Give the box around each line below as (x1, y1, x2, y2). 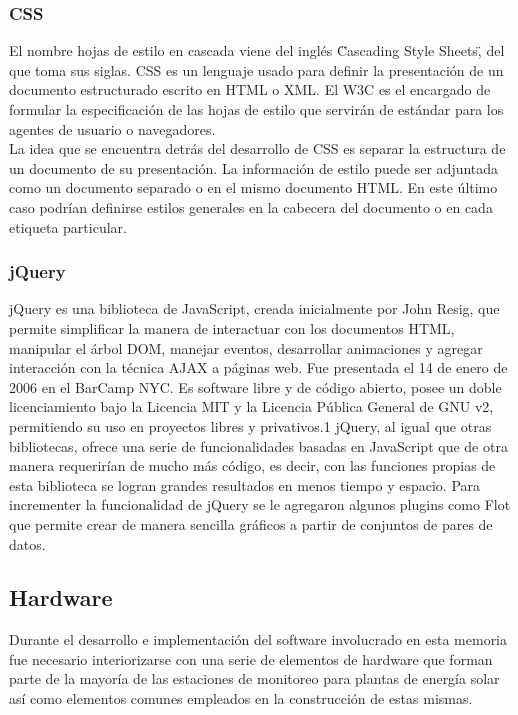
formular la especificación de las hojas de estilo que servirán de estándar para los (9, 99, 504, 119)
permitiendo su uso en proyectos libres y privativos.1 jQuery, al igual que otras (9, 415, 492, 436)
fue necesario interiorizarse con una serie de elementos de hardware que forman (9, 648, 493, 669)
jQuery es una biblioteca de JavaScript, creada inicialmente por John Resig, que (9, 298, 500, 319)
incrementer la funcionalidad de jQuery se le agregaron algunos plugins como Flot (9, 494, 511, 515)
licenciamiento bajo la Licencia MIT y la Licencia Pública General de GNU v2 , (9, 396, 494, 417)
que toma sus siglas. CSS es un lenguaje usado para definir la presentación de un (9, 59, 504, 80)
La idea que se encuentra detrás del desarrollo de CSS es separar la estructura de (9, 138, 506, 159)
